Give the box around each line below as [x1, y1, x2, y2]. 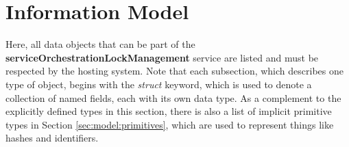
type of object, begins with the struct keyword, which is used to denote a [5, 77, 312, 91]
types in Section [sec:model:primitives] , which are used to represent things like [5, 117, 334, 131]
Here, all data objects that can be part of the [5, 37, 195, 51]
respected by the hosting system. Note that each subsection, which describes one [5, 64, 344, 78]
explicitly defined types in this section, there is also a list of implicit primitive [5, 104, 332, 118]
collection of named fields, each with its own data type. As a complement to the [5, 90, 341, 105]
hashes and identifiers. [5, 131, 99, 145]
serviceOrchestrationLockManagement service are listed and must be [5, 50, 319, 64]
